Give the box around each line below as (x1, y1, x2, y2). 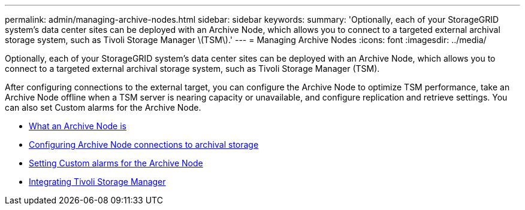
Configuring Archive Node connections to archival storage (29, 139, 259, 150)
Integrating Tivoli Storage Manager (29, 176, 166, 187)
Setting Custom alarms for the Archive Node (29, 158, 203, 168)
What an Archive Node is (29, 121, 126, 131)
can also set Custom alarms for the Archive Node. (5, 102, 201, 112)
